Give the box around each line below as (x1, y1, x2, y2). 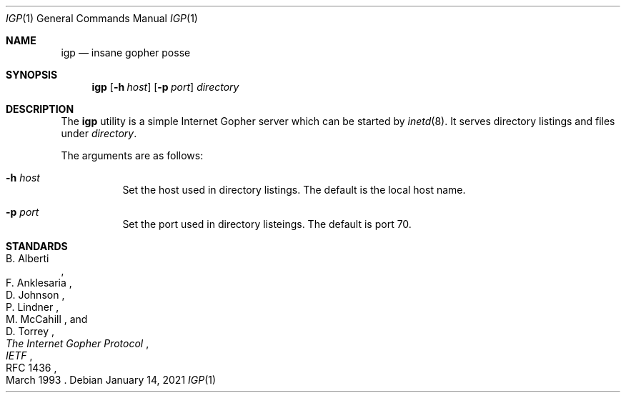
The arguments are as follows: (61, 149, 204, 161)
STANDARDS (6, 240, 68, 252)
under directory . (61, 127, 137, 139)
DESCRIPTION (6, 103, 74, 115)
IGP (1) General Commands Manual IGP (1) (6, 12, 198, 24)
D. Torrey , (6, 325, 55, 337)
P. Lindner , (6, 301, 59, 313)
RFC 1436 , (6, 362, 57, 374)
